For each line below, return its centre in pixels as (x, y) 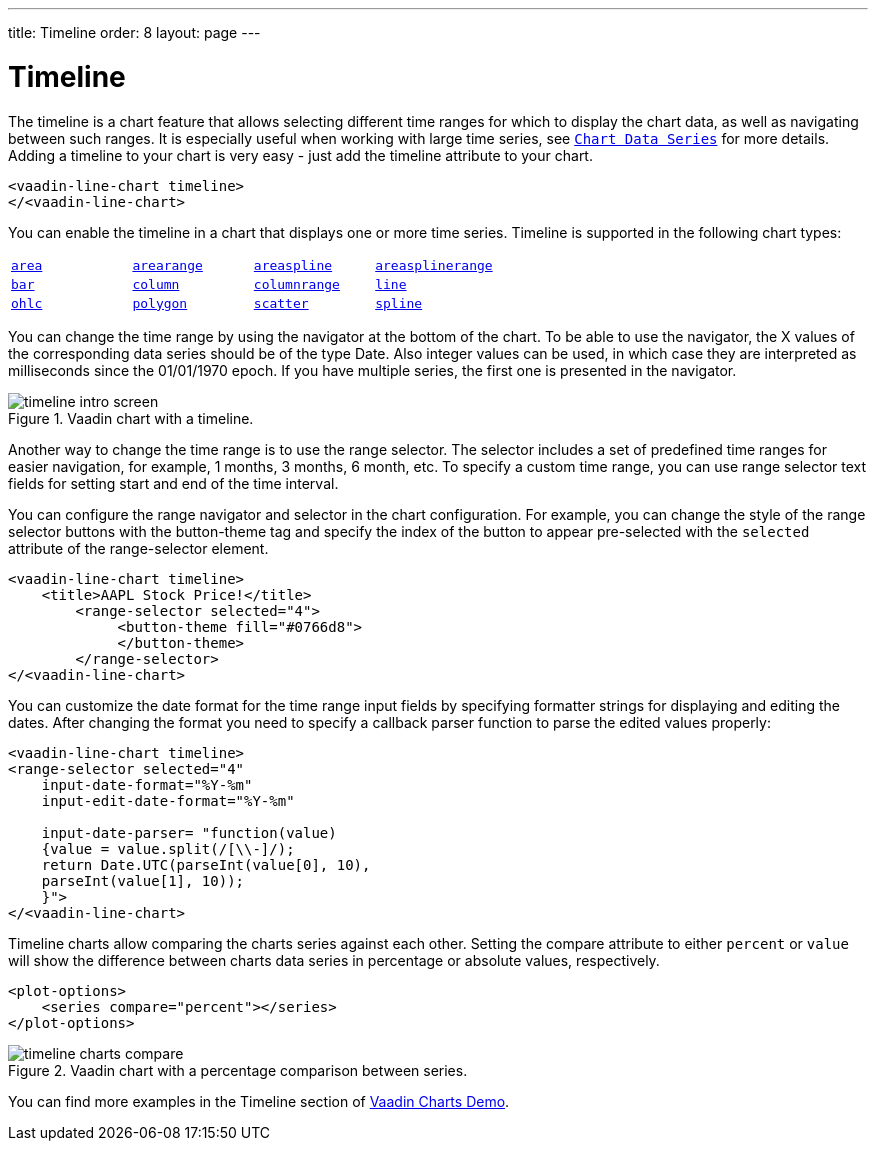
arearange (167, 265)
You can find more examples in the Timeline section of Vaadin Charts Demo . (259, 1101)
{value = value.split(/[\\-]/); (168, 848)
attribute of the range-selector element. (138, 548)
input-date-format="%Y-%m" (147, 784)
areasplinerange (434, 265)
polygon (160, 303)
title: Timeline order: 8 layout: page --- (134, 32)
